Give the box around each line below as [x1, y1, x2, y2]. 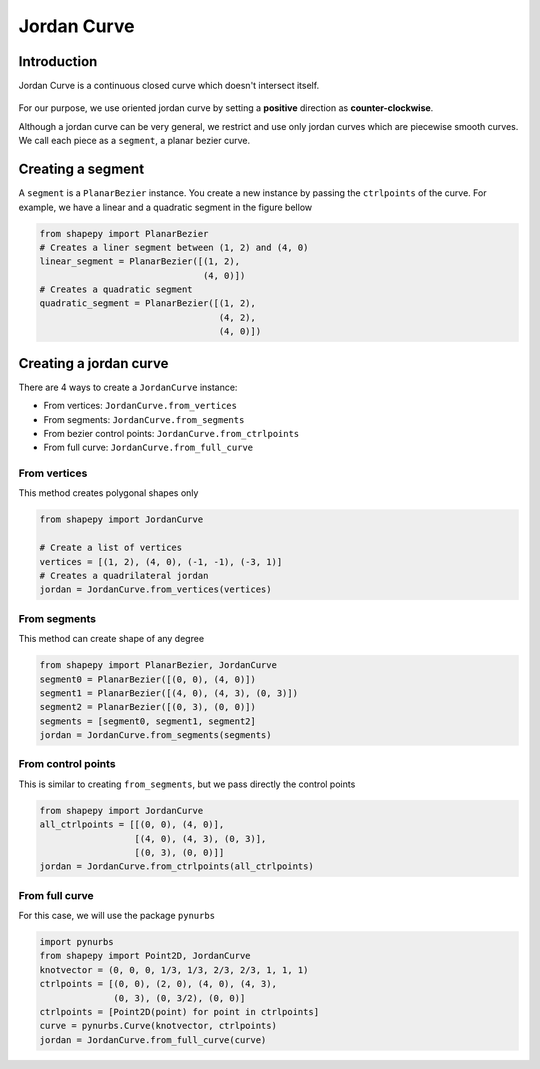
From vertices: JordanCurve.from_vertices [43, 400, 237, 412]
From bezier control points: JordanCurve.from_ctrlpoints [43, 427, 300, 439]
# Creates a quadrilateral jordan [39, 570, 209, 581]
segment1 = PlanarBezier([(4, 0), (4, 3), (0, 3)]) [39, 687, 299, 699]
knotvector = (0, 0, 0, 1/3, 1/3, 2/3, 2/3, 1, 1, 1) [39, 964, 309, 975]
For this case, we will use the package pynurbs [18, 910, 215, 922]
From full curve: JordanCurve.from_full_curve [43, 441, 254, 454]
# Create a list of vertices [39, 542, 183, 554]
